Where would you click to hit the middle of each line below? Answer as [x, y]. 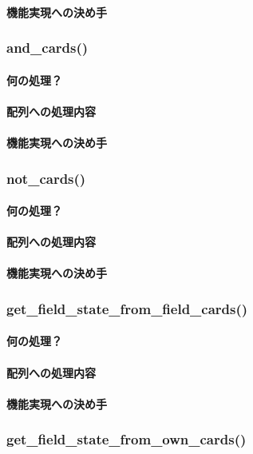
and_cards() [47, 48]
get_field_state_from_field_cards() [127, 308]
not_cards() [46, 178]
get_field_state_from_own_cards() [126, 439]
